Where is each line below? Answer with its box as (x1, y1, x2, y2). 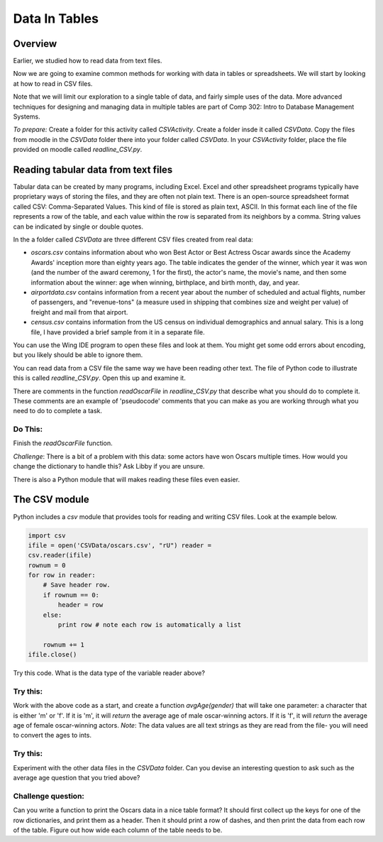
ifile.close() (28, 650, 77, 659)
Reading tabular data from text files (13, 164, 173, 175)
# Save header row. (43, 581, 111, 589)
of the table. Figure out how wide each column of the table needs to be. (13, 826, 223, 834)
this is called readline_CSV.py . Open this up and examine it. (13, 373, 186, 383)
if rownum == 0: (43, 591, 99, 599)
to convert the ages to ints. (13, 731, 92, 740)
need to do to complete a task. (13, 407, 103, 415)
